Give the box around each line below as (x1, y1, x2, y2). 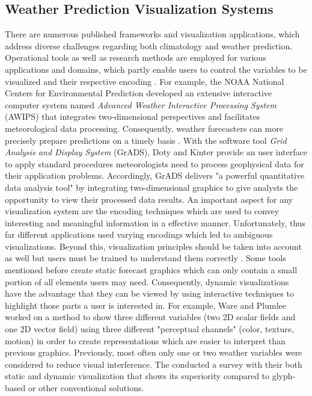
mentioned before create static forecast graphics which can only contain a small (5, 264, 298, 276)
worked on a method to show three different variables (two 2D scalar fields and (5, 311, 296, 323)
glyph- (272, 370, 296, 382)
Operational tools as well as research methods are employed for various (5, 51, 266, 64)
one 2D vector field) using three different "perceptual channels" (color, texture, (5, 323, 294, 335)
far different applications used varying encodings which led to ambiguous (5, 228, 273, 241)
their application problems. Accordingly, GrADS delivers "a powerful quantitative (5, 169, 305, 182)
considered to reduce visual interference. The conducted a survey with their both (5, 357, 302, 370)
